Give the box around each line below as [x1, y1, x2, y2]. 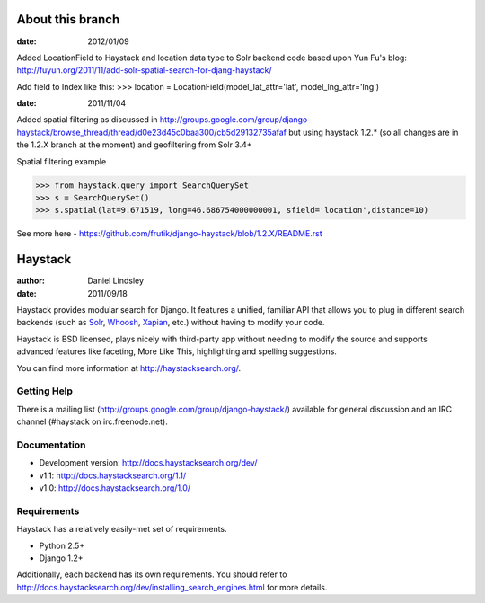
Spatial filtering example [16, 155, 107, 166]
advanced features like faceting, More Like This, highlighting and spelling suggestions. [16, 346, 337, 357]
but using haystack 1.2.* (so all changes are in [288, 127, 459, 137]
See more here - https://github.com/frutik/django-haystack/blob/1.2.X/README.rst [16, 228, 322, 239]
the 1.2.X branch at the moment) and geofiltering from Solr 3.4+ [16, 139, 252, 150]
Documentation [16, 439, 86, 451]
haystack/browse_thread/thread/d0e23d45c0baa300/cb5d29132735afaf [16, 127, 287, 137]
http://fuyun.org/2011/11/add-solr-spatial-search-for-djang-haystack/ [16, 65, 272, 75]
